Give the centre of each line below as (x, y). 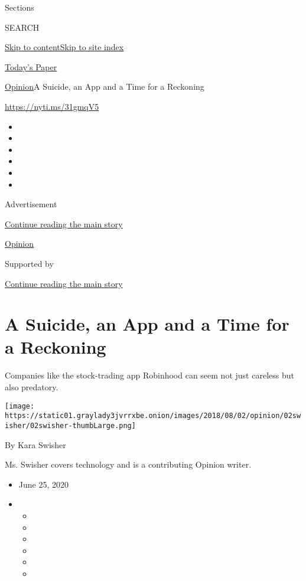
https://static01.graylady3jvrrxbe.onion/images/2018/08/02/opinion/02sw (153, 416)
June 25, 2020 (43, 484)
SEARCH (22, 27)
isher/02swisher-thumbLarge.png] (70, 425)
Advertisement (31, 204)
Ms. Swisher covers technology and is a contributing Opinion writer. (128, 464)
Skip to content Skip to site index (64, 47)
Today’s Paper (31, 66)
